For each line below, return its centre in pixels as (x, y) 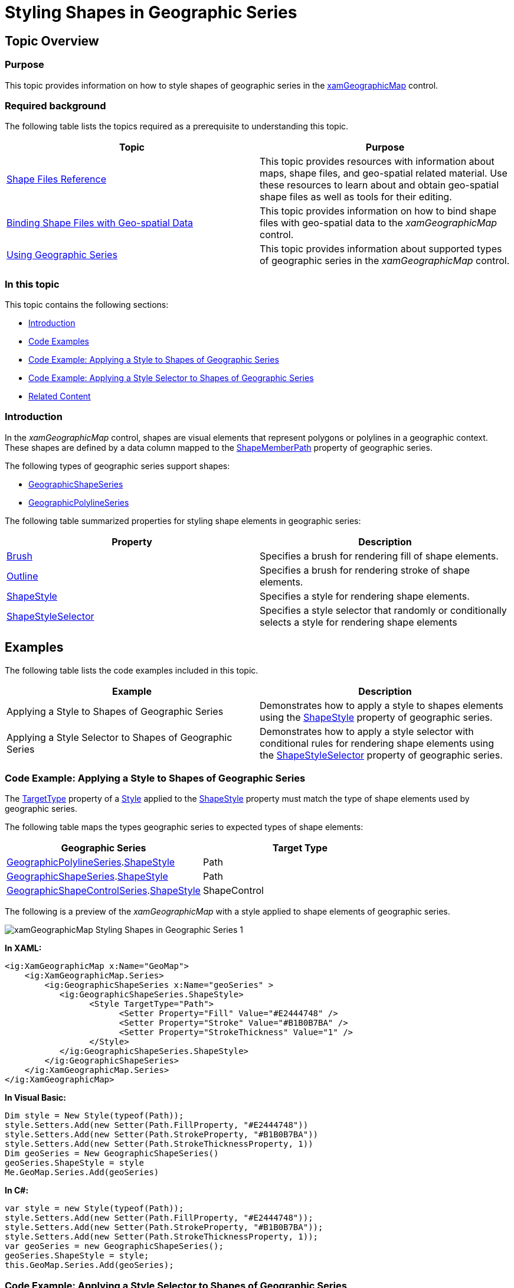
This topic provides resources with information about (377, 162)
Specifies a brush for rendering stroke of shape (365, 570)
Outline (22, 576)
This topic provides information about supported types (381, 249)
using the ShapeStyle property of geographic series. (376, 717)
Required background (55, 105)
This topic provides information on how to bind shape (378, 211)
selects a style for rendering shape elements (359, 622)
